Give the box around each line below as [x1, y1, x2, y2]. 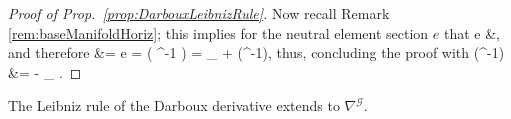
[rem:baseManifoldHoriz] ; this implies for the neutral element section [8, 22, 429, 43]
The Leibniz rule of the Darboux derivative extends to [8, 95, 340, 116]
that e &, [443, 22, 500, 43]
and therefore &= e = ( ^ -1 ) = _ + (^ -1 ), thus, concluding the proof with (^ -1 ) [8, 42, 505, 63]
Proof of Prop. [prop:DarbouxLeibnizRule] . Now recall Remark [8, 3, 390, 23]
